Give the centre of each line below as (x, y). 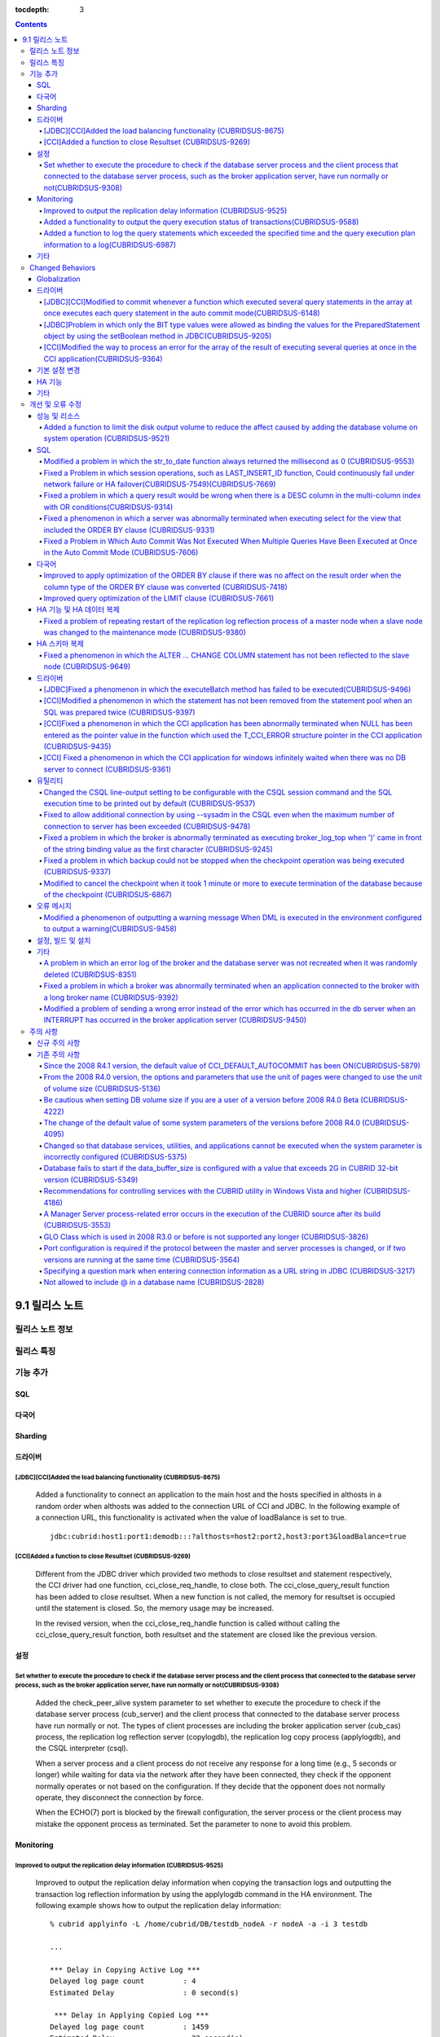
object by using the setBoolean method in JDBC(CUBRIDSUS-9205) (158, 336)
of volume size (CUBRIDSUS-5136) (102, 1089)
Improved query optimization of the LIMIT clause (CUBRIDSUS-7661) (159, 598)
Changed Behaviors (63, 267)
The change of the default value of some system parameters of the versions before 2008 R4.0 (202, 1122)
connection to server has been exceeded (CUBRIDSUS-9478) (147, 826)
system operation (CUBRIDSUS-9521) (107, 438)
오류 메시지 (55, 906)
